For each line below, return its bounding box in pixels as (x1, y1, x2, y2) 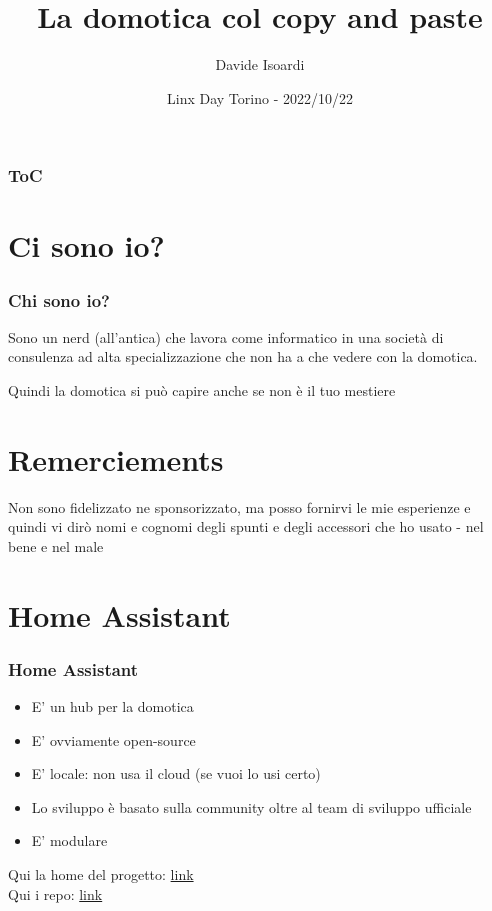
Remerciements (8, 438, 224, 479)
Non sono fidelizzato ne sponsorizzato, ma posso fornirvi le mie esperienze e (8, 496, 471, 517)
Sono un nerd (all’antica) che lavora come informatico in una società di (8, 326, 444, 347)
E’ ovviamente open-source (31, 729, 196, 750)
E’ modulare (31, 830, 108, 851)
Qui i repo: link (8, 883, 103, 904)
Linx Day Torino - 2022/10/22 (167, 87, 353, 108)
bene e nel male (8, 535, 104, 556)
